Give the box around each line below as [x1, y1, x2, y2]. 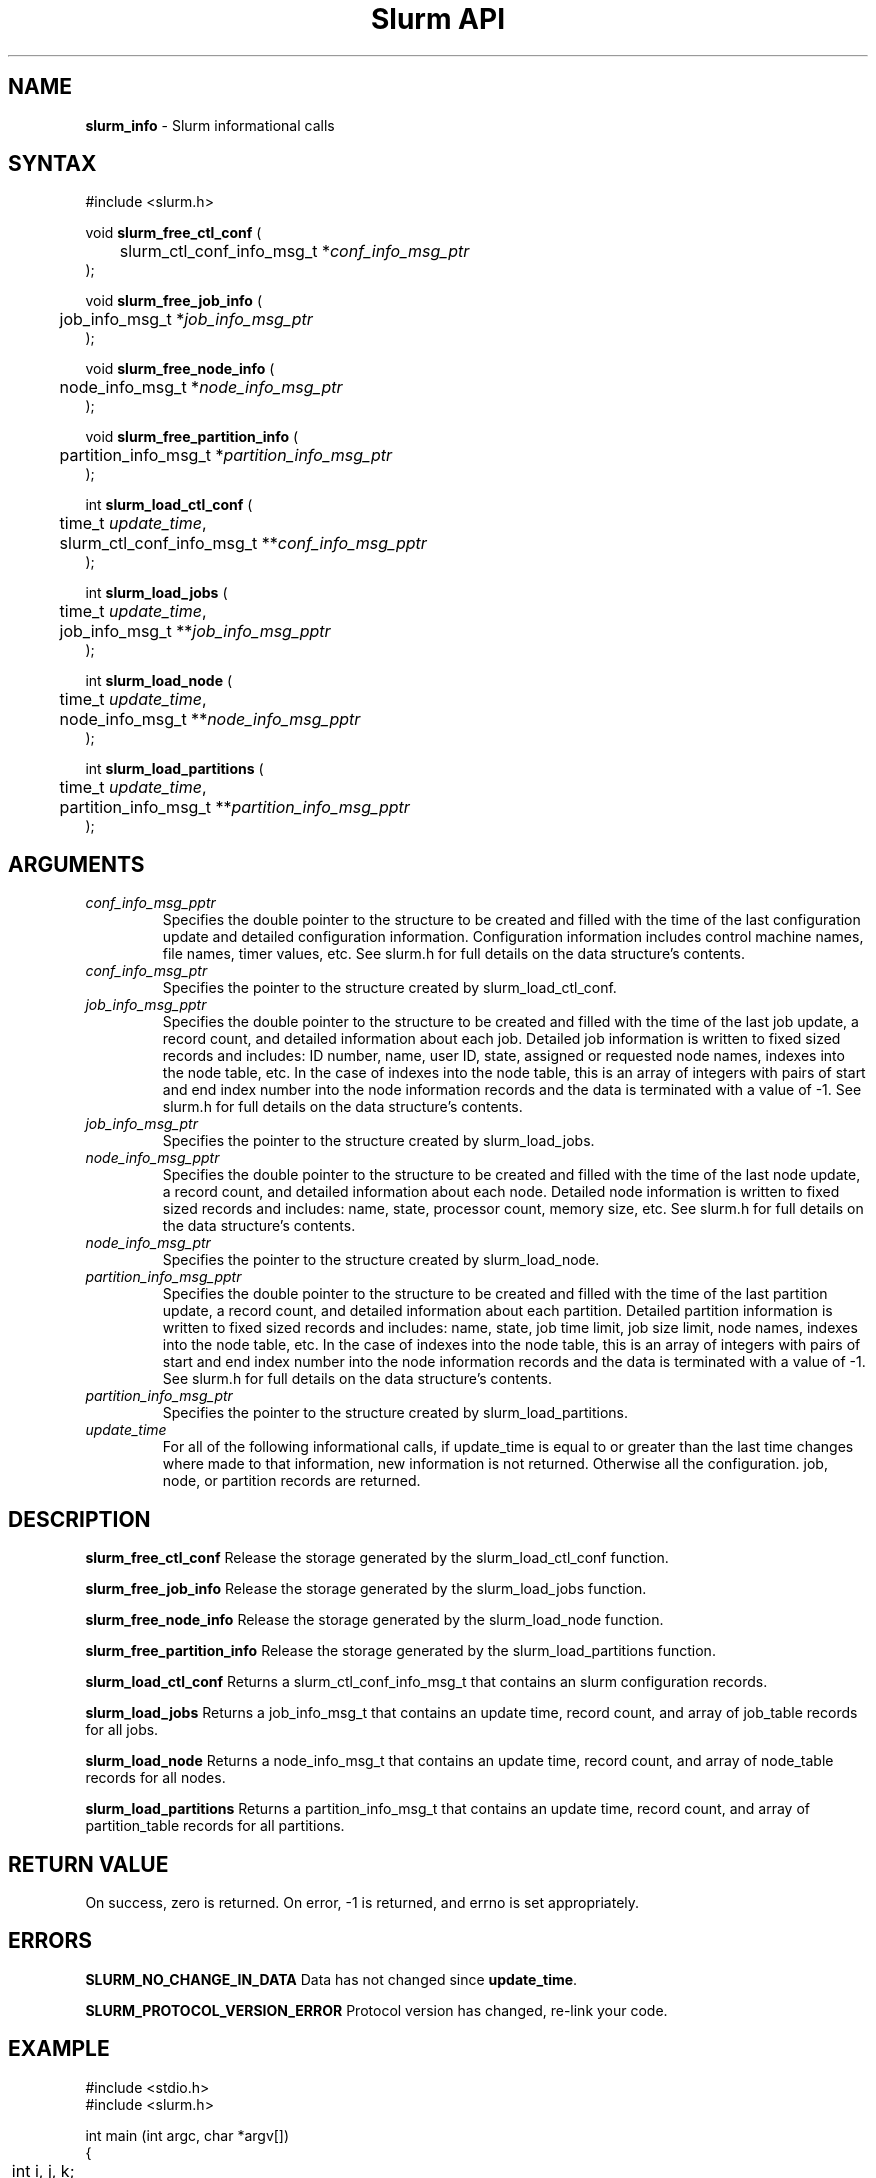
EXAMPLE [8, 2036, 110, 2062]
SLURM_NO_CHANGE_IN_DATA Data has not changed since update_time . [85, 1970, 578, 1988]
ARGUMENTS [8, 851, 145, 877]
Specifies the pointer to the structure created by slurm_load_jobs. [162, 1132, 595, 1150]
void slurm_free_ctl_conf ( [85, 224, 262, 242]
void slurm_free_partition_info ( [85, 428, 299, 446]
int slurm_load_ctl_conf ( [85, 496, 253, 514]
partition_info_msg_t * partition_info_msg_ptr [59, 445, 392, 466]
